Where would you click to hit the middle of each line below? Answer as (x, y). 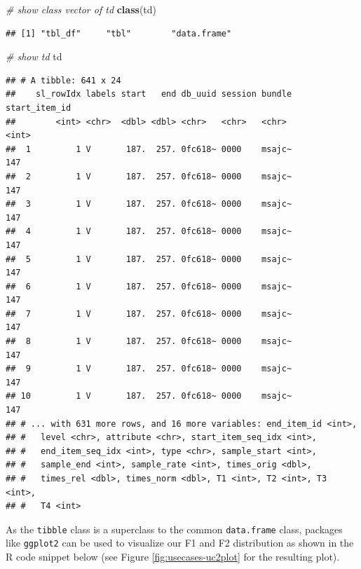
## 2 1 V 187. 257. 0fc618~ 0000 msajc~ (149, 176)
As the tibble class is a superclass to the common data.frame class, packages (174, 529)
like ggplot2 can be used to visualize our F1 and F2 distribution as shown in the (180, 543)
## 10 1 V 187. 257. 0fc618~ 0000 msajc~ (149, 396)
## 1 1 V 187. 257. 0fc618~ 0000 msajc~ (149, 149)
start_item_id (39, 108)
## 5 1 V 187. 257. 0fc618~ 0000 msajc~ (149, 259)
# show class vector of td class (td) (81, 9)
